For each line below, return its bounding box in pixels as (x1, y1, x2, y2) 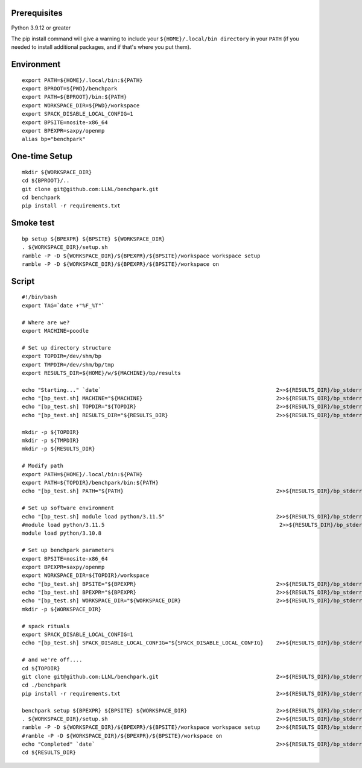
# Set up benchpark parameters (22, 547, 115, 554)
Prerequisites (11, 8, 63, 18)
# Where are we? (22, 319, 70, 326)
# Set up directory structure (22, 344, 112, 351)
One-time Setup (11, 151, 72, 162)
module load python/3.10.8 (22, 530, 102, 537)
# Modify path (22, 462, 63, 470)
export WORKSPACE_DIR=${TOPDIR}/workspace (22, 572, 150, 579)
